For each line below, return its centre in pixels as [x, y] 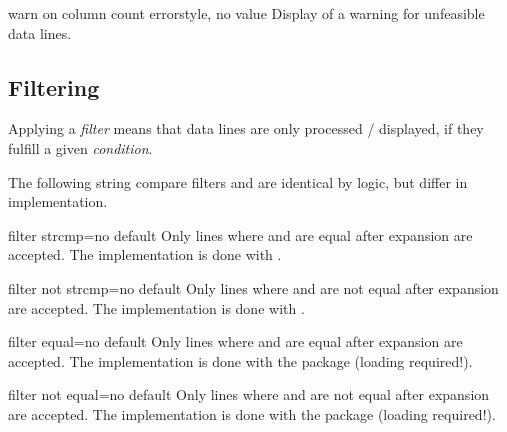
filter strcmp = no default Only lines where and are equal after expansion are [240, 234]
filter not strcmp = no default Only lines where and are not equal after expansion [253, 287]
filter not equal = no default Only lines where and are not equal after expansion [249, 394]
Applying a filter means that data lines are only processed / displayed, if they [246, 128]
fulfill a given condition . [80, 147]
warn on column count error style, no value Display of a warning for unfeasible [246, 13]
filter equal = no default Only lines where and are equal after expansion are [235, 341]
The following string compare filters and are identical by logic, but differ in [238, 181]
